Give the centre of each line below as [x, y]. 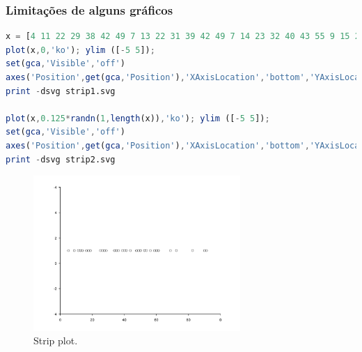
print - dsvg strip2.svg [61, 159]
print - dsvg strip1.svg [61, 91]
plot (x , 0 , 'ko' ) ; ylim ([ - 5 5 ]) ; [80, 50]
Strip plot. [56, 340]
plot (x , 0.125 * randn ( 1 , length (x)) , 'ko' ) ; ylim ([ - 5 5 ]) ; [138, 118]
